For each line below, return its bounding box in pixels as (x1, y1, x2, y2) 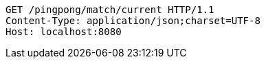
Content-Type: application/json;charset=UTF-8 (5, 15, 261, 26)
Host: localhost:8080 (5, 26, 122, 37)
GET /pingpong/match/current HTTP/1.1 (5, 4, 214, 15)
